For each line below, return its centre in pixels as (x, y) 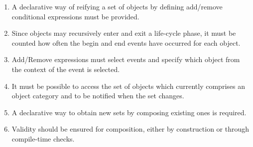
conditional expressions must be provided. (75, 16)
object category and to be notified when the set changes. (98, 96)
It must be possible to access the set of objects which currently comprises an (128, 86)
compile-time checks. (43, 138)
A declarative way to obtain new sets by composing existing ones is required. (129, 112)
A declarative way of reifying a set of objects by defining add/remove (117, 6)
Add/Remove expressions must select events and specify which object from (126, 59)
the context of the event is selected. (66, 69)
